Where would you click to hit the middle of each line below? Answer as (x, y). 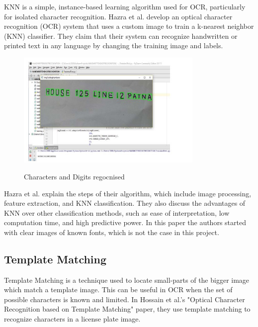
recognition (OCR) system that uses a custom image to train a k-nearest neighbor (129, 26)
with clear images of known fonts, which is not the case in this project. (112, 232)
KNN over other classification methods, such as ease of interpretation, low (117, 212)
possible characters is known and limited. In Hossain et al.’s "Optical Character (125, 299)
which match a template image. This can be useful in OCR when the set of (118, 289)
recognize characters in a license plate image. (72, 319)
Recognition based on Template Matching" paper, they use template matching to (127, 309)
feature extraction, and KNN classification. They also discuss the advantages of (125, 203)
